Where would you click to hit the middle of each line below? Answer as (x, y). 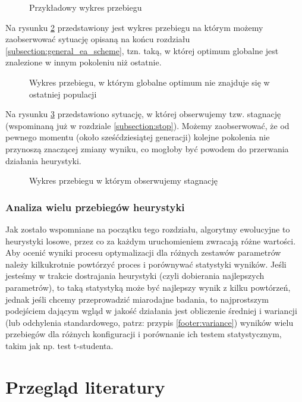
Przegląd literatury (85, 386)
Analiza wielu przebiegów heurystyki (95, 207)
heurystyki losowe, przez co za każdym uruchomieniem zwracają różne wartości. (151, 241)
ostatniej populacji (63, 94)
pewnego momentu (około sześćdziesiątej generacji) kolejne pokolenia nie (138, 137)
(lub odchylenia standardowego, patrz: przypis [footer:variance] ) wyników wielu (150, 322)
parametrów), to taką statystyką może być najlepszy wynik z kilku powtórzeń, (148, 287)
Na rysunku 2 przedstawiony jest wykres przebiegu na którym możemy (134, 27)
